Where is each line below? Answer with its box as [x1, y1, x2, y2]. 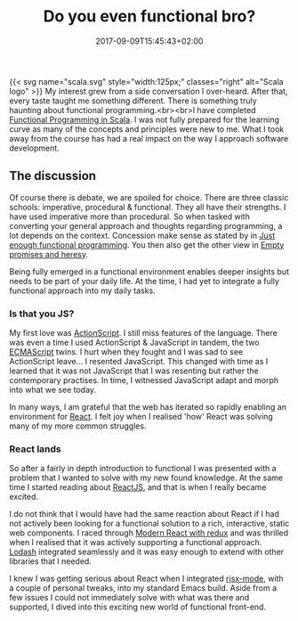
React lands [9, 443, 62, 455]
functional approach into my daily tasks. [9, 285, 156, 296]
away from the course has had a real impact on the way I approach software [9, 133, 289, 143]
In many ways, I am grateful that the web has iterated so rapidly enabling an [9, 402, 287, 413]
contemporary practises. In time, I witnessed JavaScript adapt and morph [9, 375, 279, 386]
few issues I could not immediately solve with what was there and [9, 592, 250, 603]
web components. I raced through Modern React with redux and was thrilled [9, 527, 289, 538]
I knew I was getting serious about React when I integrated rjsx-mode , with [9, 573, 284, 584]
